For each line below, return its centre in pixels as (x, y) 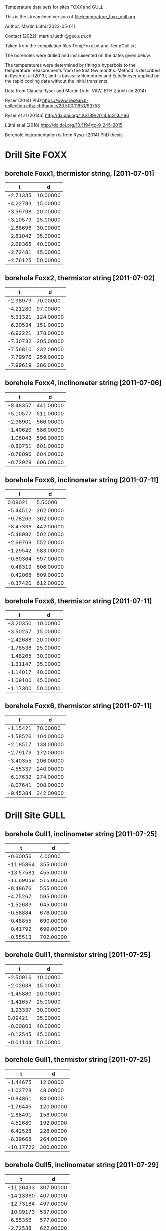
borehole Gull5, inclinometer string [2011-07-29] (82, 1165)
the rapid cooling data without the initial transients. (57, 81)
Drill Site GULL (35, 815)
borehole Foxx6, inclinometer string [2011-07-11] (82, 480)
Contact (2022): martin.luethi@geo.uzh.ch (48, 36)
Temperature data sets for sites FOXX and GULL (54, 7)
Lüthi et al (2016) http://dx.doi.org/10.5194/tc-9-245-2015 (64, 125)
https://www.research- (65, 100)
